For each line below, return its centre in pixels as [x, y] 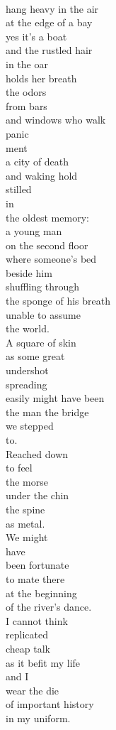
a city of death [37, 162]
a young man [34, 231]
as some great [35, 356]
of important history [50, 704]
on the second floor [47, 245]
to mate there [35, 578]
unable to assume [43, 314]
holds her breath [41, 78]
